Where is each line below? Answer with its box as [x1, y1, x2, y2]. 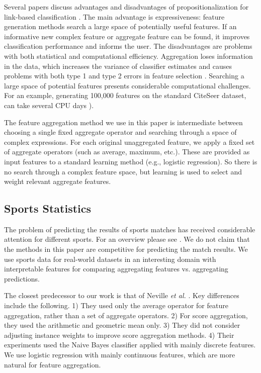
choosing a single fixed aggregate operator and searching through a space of [4, 127, 237, 137]
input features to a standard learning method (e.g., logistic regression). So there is [4, 156, 257, 166]
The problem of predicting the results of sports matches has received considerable [4, 224, 255, 234]
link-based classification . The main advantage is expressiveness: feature [4, 11, 225, 22]
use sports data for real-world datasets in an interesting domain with [4, 253, 216, 264]
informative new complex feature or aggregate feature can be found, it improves [4, 31, 250, 41]
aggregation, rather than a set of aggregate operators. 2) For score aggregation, [4, 310, 248, 320]
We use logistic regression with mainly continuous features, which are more [4, 349, 235, 360]
